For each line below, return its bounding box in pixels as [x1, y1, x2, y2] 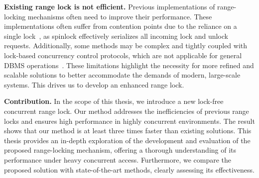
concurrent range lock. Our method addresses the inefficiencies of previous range [4, 105, 249, 116]
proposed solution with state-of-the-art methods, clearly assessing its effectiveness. [4, 164, 255, 175]
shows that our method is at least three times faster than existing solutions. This [4, 125, 252, 136]
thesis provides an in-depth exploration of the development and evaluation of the [4, 135, 251, 145]
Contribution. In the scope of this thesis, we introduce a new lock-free [4, 96, 224, 106]
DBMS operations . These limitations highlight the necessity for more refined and [4, 60, 254, 70]
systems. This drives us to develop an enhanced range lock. [4, 79, 184, 89]
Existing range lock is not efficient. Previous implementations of [4, 1, 215, 11]
